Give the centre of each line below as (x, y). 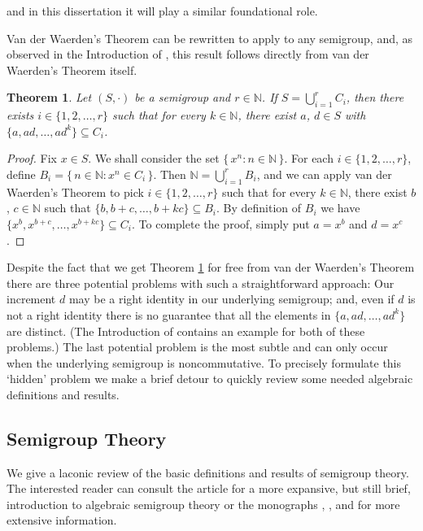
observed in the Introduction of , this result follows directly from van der (188, 54)
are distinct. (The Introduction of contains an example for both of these (186, 331)
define (21, 174)
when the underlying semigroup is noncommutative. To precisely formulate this (204, 362)
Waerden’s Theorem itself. (72, 70)
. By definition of (259, 208)
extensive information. (62, 520)
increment (31, 299)
